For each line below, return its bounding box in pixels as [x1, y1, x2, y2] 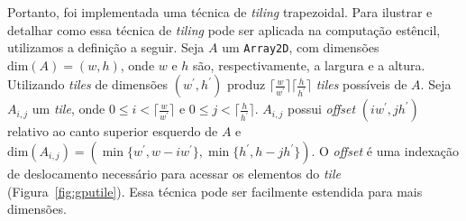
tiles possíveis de [315, 75, 407, 94]
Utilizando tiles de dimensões [7, 75, 169, 94]
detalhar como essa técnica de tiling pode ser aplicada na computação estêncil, [7, 20, 441, 39]
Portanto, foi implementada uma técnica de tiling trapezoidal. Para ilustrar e [7, 3, 433, 21]
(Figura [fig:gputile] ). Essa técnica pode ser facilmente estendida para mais [7, 181, 423, 200]
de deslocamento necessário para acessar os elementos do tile [7, 164, 341, 183]
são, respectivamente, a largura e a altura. [193, 55, 425, 74]
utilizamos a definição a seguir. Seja [7, 38, 205, 57]
